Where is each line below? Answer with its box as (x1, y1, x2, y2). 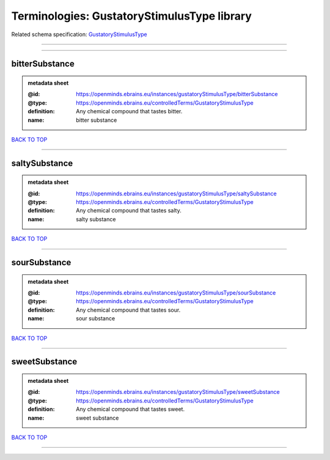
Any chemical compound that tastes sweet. (76, 405, 185, 413)
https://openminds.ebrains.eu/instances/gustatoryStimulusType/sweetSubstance (76, 388, 280, 396)
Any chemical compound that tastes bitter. (76, 108, 183, 115)
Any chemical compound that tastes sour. (76, 306, 181, 314)
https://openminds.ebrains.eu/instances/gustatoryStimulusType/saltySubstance (76, 190, 277, 197)
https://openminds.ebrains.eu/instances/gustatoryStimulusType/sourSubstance (76, 289, 276, 296)
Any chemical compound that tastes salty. (76, 207, 182, 214)
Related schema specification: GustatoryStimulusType (11, 31, 148, 38)
